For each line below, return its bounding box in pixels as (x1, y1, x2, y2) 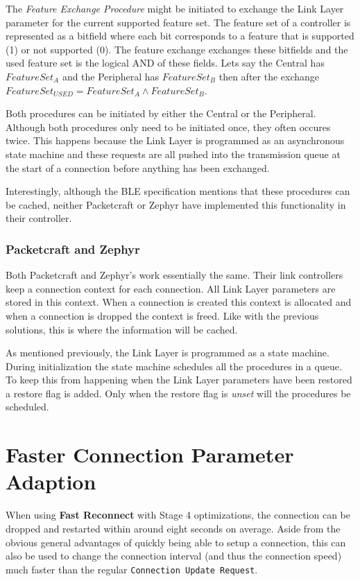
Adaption (6, 467, 96, 496)
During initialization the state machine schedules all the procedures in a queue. (6, 358, 342, 373)
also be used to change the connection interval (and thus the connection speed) (6, 548, 342, 563)
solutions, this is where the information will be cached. (6, 322, 238, 336)
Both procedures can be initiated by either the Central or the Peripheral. (6, 106, 316, 121)
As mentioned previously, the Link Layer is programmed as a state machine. (6, 345, 329, 360)
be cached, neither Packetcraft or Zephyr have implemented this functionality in (6, 197, 346, 211)
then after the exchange (218, 69, 320, 83)
